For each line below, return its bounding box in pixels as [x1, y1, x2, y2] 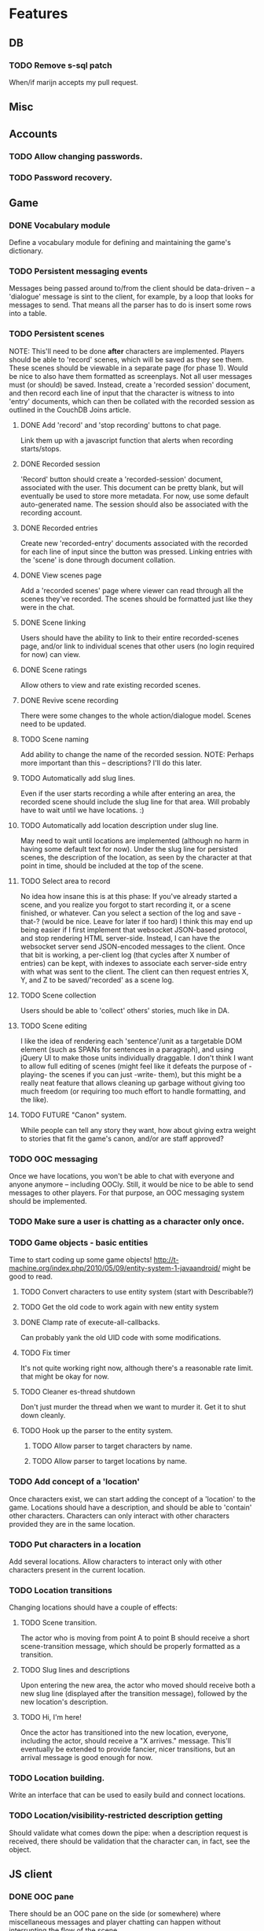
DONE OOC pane [9, 1892, 74, 1903]
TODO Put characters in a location [9, 1539, 141, 1550]
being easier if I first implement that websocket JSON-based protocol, [20, 925, 247, 934]
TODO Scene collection [20, 990, 97, 1000]
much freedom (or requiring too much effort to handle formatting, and [20, 1086, 246, 1096]
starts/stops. [20, 444, 62, 453]
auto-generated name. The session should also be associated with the [20, 499, 248, 509]
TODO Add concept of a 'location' [9, 1476, 140, 1487]
